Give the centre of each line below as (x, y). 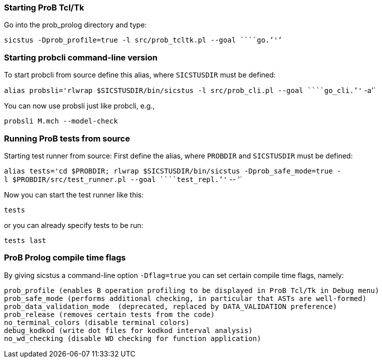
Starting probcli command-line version (81, 57)
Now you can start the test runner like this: (74, 194)
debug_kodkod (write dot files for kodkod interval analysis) (128, 330)
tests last (25, 240)
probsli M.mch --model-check (61, 121)
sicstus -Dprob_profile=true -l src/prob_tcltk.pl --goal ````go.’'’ (143, 40)
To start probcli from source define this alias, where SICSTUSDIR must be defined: (140, 75)
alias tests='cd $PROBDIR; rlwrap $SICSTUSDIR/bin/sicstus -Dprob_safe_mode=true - (173, 171)
